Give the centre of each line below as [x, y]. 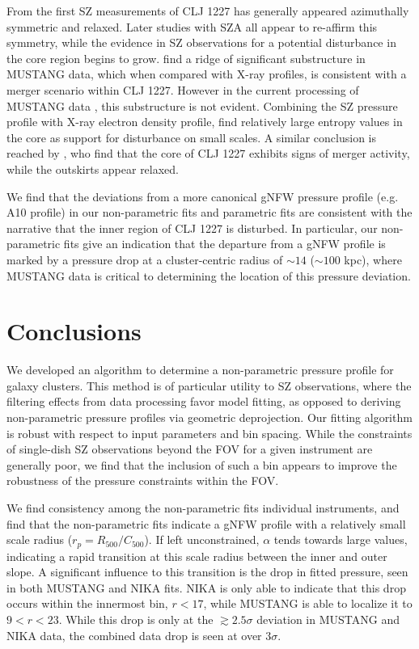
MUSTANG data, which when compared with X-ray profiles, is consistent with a [207, 74]
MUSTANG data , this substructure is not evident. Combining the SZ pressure [202, 105]
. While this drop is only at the [136, 619]
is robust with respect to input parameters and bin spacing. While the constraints [209, 433]
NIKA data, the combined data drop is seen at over [134, 635]
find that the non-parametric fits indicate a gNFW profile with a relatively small [206, 523]
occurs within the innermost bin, [87, 603]
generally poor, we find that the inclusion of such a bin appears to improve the [202, 464]
